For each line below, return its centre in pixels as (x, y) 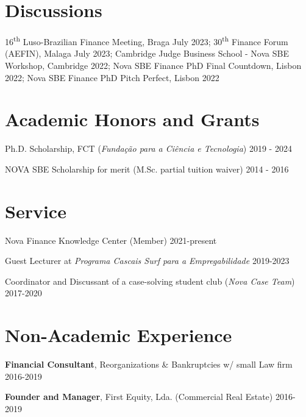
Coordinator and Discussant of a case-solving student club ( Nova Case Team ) (150, 281)
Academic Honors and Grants (132, 119)
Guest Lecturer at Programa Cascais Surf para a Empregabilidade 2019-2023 (147, 261)
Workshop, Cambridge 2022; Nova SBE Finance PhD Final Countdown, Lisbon (153, 65)
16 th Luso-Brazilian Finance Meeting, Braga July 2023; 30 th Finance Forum (147, 41)
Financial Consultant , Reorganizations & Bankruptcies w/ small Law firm (149, 364)
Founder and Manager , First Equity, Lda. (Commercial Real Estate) (139, 397)
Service (36, 211)
